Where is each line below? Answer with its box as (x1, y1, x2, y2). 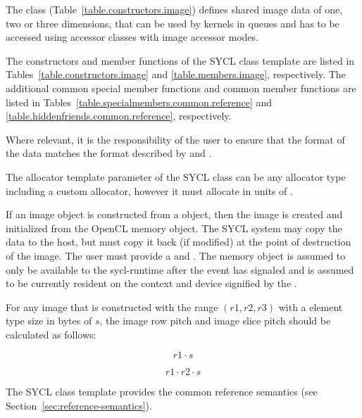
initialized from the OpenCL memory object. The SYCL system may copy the (6, 220, 342, 235)
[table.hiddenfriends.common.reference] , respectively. (6, 108, 232, 123)
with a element (278, 299, 343, 314)
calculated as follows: (6, 327, 96, 341)
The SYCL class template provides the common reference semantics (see (6, 384, 318, 399)
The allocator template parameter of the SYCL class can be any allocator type (6, 169, 346, 184)
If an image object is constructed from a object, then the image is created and (6, 207, 343, 222)
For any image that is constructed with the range (6, 299, 218, 314)
